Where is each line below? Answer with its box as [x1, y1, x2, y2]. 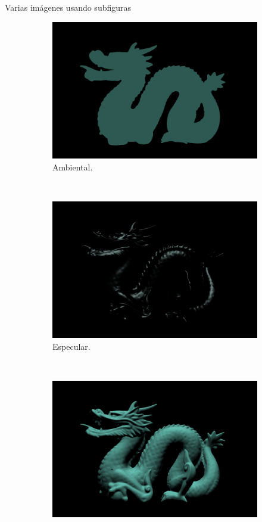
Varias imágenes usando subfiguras [5, 1, 132, 13]
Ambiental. [52, 160, 93, 173]
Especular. [52, 340, 91, 352]
